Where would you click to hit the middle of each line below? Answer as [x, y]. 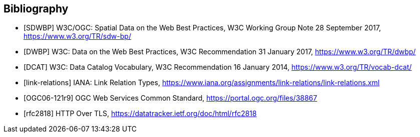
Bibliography [36, 9]
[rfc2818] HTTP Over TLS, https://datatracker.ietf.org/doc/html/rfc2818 [140, 114]
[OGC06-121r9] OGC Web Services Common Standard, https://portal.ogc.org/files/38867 [170, 98]
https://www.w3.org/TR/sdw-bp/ [77, 36]
